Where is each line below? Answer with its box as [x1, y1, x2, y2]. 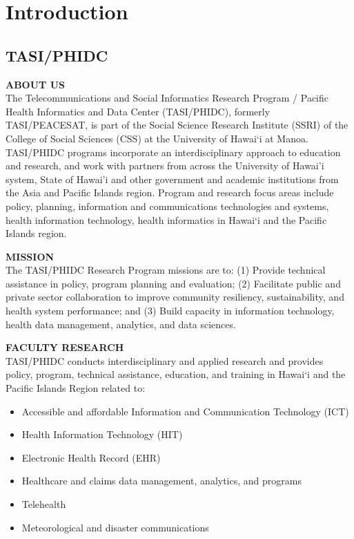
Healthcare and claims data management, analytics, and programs [21, 473, 302, 488]
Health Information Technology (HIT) [21, 427, 183, 442]
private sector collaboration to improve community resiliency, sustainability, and [6, 290, 344, 304]
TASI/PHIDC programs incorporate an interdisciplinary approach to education [6, 144, 341, 159]
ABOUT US [6, 77, 66, 91]
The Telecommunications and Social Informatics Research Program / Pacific [6, 91, 328, 105]
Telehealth [21, 497, 66, 511]
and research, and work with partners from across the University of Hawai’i [6, 158, 324, 173]
